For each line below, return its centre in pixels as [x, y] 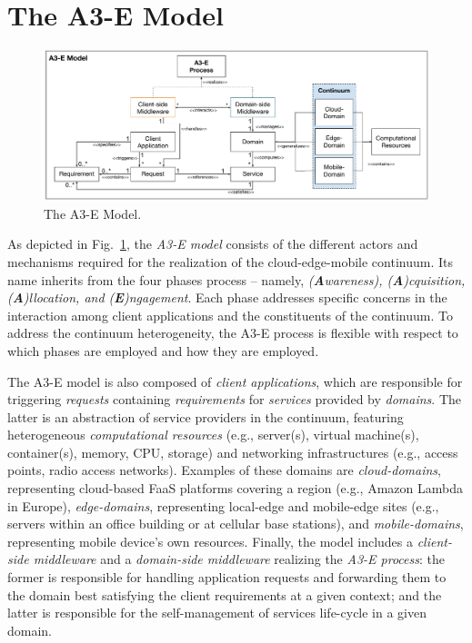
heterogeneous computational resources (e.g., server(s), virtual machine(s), [213, 435]
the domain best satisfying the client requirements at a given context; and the [225, 594]
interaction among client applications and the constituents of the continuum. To [230, 315]
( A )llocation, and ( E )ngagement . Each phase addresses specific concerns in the [227, 297]
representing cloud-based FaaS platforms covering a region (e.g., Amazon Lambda [235, 488]
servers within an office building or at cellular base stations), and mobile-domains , [236, 524]
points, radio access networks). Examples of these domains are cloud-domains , [224, 470]
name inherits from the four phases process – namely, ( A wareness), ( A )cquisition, [236, 279]
